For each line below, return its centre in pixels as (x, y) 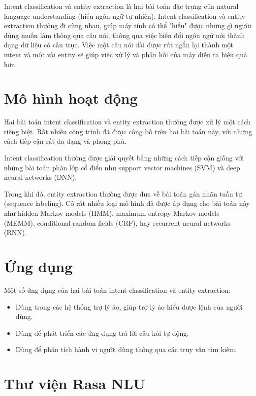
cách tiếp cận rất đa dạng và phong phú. (65, 141)
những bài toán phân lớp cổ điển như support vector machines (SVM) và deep (122, 167)
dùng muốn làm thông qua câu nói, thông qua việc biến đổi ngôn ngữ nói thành (125, 35)
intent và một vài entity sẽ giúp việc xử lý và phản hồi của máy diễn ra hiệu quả (126, 54)
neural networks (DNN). (41, 177)
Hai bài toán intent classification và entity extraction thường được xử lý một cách (128, 122)
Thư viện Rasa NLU (75, 383)
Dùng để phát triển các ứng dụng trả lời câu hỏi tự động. (102, 333)
